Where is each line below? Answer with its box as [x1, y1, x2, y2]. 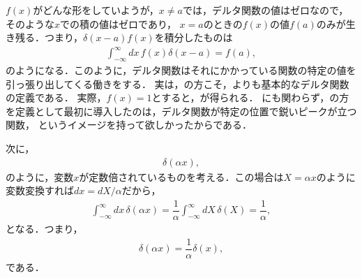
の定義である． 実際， [6, 90, 107, 105]
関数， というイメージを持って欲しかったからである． [6, 117, 252, 132]
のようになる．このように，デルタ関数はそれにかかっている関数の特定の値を [6, 63, 356, 78]
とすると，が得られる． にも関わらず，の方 [151, 90, 349, 105]
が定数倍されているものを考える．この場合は [79, 169, 284, 184]
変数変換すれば [6, 183, 74, 198]
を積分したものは [154, 30, 233, 45]
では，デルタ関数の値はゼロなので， [182, 3, 349, 17]
